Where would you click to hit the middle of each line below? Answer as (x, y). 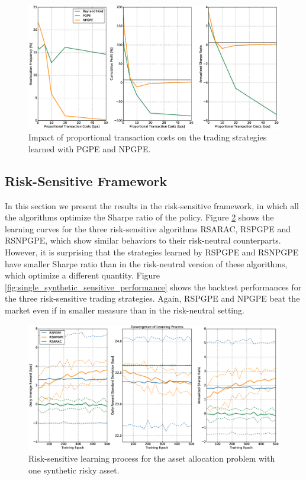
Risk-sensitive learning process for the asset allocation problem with (152, 458)
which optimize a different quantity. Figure (83, 275)
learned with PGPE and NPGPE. (90, 148)
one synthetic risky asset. (74, 470)
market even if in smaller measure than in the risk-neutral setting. (125, 310)
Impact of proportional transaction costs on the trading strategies (148, 137)
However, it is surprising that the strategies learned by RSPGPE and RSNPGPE (152, 252)
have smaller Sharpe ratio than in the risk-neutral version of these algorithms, (146, 263)
